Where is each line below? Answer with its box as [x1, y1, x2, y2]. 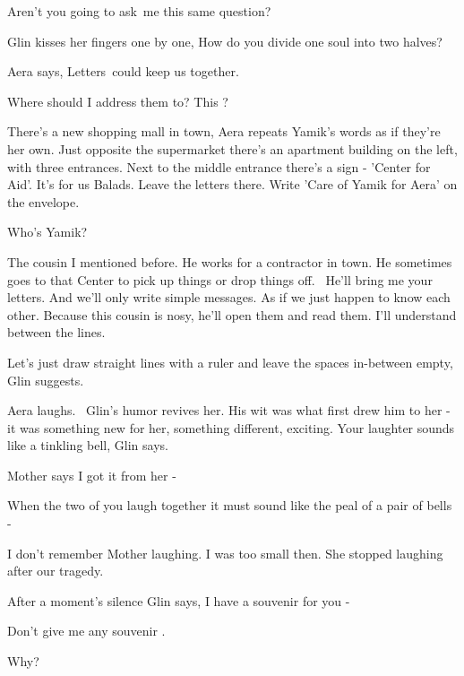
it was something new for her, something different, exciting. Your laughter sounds [7, 418, 455, 437]
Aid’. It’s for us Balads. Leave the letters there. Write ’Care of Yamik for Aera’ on [7, 175, 458, 194]
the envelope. [7, 192, 80, 211]
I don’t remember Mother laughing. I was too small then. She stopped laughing [7, 543, 443, 562]
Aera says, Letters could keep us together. [7, 62, 239, 81]
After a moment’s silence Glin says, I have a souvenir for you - [7, 591, 350, 610]
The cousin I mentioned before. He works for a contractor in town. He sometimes [7, 252, 452, 271]
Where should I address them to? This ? [7, 91, 228, 110]
